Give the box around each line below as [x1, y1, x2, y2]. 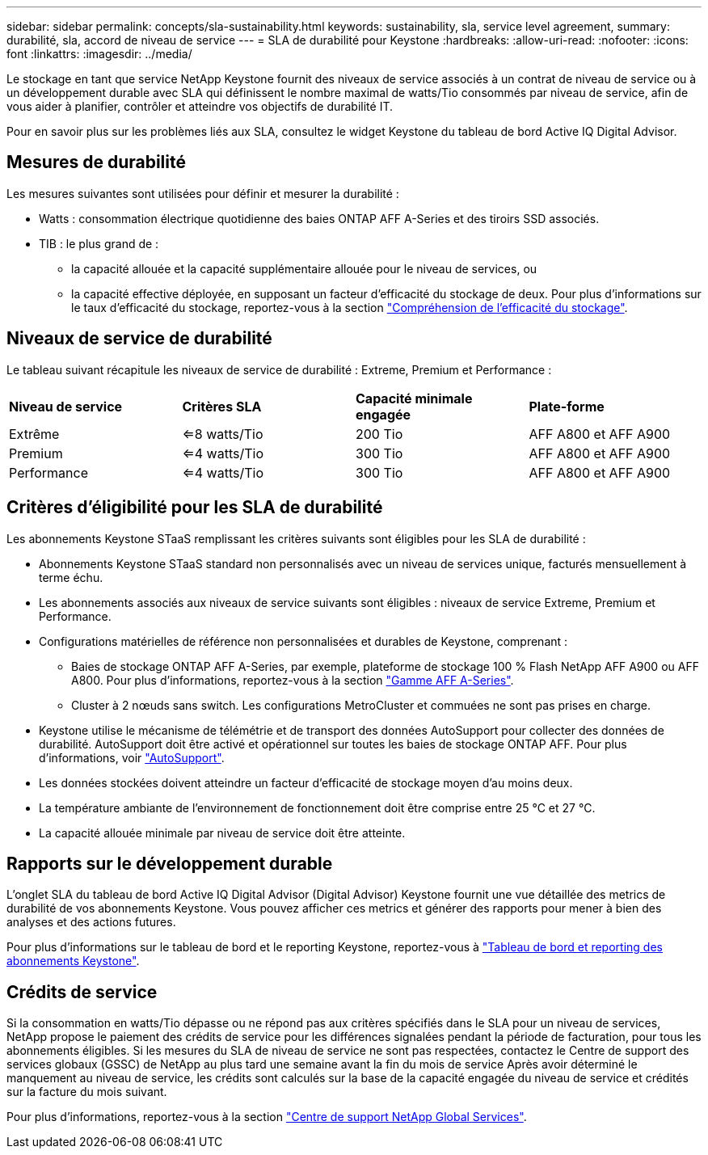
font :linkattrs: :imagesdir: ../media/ [6, 47, 192, 61]
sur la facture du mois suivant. [6, 1085, 167, 1099]
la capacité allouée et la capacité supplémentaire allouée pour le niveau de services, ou [71, 261, 537, 276]
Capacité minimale [356, 390, 473, 407]
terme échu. [39, 570, 103, 584]
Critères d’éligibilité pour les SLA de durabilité [6, 497, 383, 518]
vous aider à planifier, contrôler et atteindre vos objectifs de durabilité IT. [6, 99, 394, 113]
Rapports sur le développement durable [6, 853, 333, 874]
